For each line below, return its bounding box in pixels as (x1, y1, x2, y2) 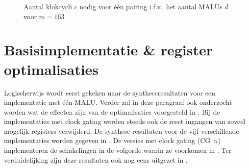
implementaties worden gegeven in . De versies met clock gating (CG (4, 135, 211, 145)
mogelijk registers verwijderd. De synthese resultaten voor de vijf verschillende (4, 125, 239, 136)
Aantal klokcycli (24, 1, 72, 11)
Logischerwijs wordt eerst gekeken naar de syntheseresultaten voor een (4, 87, 215, 97)
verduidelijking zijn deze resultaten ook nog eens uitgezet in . (4, 154, 188, 165)
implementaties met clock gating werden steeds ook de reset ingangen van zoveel (4, 116, 246, 126)
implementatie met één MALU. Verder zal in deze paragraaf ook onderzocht (4, 97, 232, 107)
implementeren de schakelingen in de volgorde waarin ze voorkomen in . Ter (4, 145, 232, 155)
